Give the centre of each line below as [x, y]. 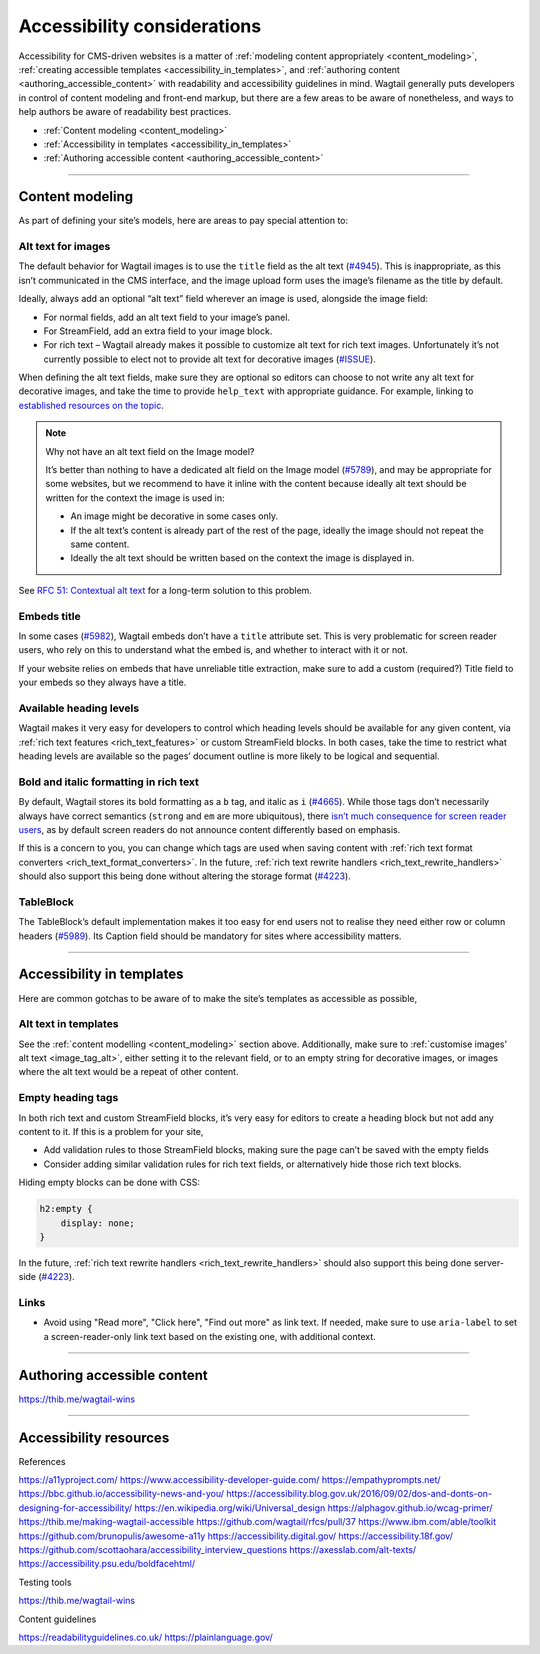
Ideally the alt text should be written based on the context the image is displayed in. [242, 558]
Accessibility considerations [140, 26]
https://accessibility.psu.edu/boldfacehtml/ [106, 1564]
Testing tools [45, 1582]
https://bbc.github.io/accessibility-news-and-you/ [121, 1494]
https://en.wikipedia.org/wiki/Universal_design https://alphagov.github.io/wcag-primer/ [314, 1507]
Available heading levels [79, 708]
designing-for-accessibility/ [75, 1507]
